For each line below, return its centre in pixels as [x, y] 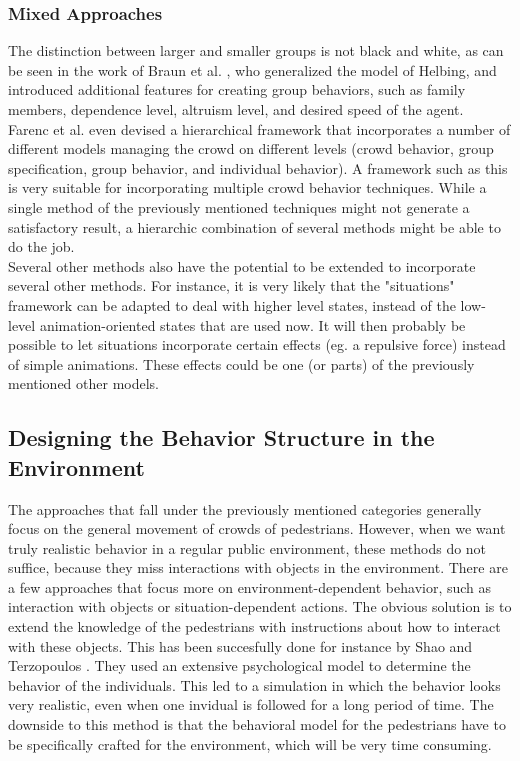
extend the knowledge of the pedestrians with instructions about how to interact [254, 626]
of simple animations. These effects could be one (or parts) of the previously [241, 363]
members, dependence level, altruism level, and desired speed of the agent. [236, 109]
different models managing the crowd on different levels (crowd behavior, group [251, 148]
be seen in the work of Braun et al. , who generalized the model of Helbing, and [252, 69]
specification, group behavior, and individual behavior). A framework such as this [258, 167]
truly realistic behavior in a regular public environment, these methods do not [247, 547]
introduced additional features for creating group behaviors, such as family [237, 89]
